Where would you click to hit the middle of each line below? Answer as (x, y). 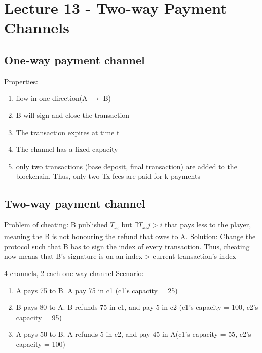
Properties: (21, 81)
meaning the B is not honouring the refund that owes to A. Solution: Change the (130, 236)
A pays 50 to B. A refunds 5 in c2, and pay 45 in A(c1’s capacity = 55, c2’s (134, 334)
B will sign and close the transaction (73, 115)
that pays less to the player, (208, 225)
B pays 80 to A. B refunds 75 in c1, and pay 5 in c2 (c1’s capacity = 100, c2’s (137, 307)
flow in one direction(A (52, 98)
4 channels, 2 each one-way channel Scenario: (74, 273)
